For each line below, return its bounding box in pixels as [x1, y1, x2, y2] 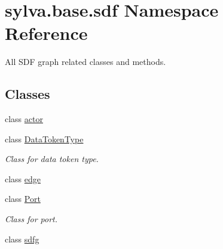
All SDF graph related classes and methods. [5, 55, 166, 68]
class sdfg [5, 232, 39, 245]
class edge [5, 172, 41, 185]
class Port [5, 192, 41, 205]
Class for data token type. [5, 152, 99, 165]
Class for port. [5, 213, 58, 225]
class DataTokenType [5, 132, 84, 145]
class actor [5, 113, 43, 125]
